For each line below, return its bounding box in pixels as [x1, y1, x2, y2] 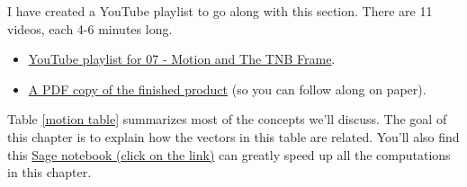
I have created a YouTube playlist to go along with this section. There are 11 [7, 2, 433, 20]
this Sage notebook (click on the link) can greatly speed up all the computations [7, 145, 451, 164]
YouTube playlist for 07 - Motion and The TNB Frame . [28, 49, 336, 68]
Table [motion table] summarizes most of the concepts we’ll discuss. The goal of [7, 110, 447, 129]
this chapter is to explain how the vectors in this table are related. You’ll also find [7, 127, 460, 146]
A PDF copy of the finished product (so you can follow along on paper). [28, 79, 427, 98]
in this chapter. [7, 163, 92, 182]
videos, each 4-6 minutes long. [7, 19, 173, 38]
